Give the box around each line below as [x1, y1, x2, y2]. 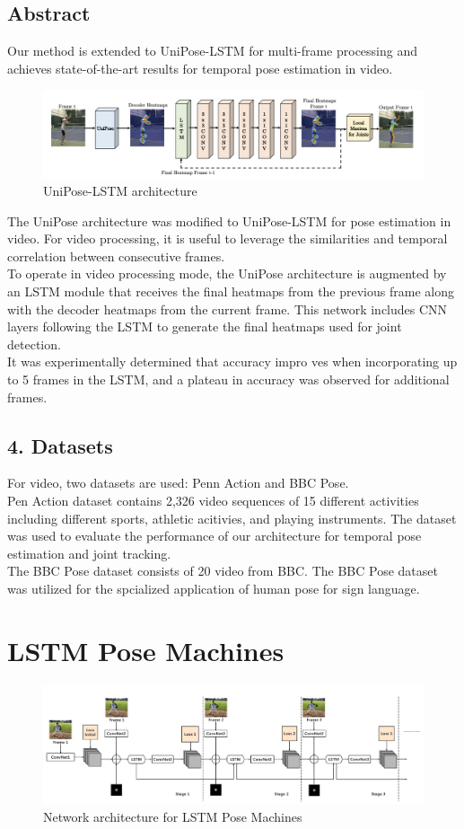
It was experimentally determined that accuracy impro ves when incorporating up [7, 352, 458, 371]
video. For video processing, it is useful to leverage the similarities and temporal [7, 229, 448, 248]
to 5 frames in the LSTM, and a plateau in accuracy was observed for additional [7, 370, 450, 389]
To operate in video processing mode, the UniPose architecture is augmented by [7, 264, 447, 283]
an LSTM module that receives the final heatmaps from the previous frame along [7, 282, 454, 301]
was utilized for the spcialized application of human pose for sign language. [7, 579, 420, 597]
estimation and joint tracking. [7, 543, 171, 562]
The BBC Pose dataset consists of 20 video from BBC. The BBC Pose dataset [7, 561, 438, 580]
